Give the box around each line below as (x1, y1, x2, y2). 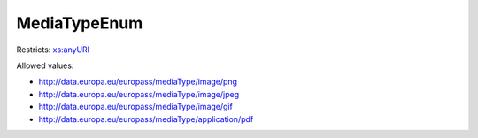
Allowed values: (16, 60, 74, 71)
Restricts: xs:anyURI (16, 44, 90, 55)
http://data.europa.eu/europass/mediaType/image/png (38, 76, 238, 88)
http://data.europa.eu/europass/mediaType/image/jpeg (38, 88, 239, 99)
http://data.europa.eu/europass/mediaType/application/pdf (38, 113, 254, 124)
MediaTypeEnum (16, 13, 143, 33)
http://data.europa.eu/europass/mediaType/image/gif (38, 102, 234, 112)
